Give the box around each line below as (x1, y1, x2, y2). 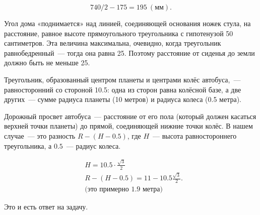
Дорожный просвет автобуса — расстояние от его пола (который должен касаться (4, 111, 256, 121)
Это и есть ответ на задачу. (4, 201, 88, 212)
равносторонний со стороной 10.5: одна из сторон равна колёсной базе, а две (4, 84, 241, 94)
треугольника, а (4, 140, 52, 151)
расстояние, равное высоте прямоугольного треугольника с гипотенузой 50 (4, 28, 233, 38)
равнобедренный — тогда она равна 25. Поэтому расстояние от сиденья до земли (4, 47, 255, 58)
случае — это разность (4, 130, 76, 141)
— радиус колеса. (66, 140, 121, 151)
